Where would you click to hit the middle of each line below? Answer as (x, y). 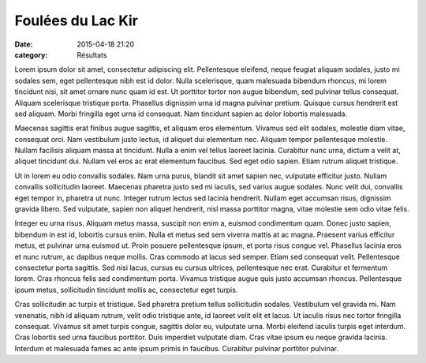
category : (31, 54)
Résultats (92, 54)
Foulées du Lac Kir (76, 21)
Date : (24, 44)
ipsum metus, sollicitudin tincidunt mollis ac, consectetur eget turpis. (126, 290)
